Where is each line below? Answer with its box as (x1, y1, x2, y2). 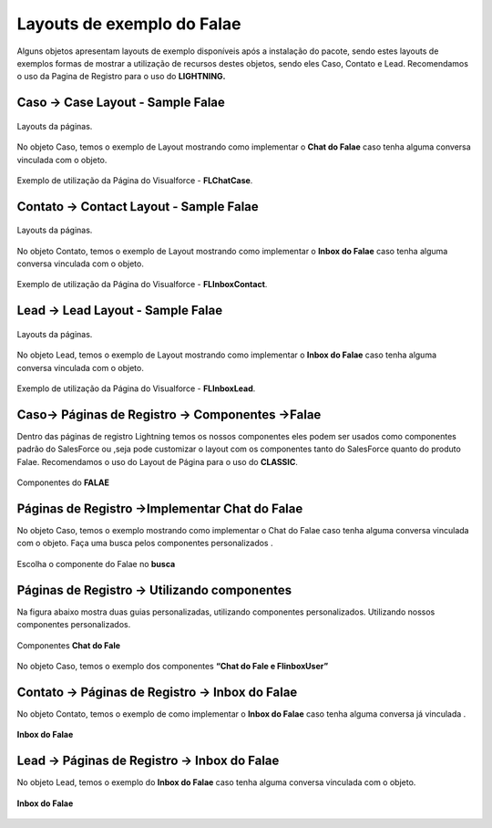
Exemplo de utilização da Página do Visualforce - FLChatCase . (16, 174, 253, 186)
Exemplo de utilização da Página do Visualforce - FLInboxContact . (16, 279, 268, 290)
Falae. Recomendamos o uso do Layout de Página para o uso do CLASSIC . (16, 456, 298, 467)
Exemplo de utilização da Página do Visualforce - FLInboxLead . (16, 383, 256, 394)
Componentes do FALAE (16, 477, 109, 488)
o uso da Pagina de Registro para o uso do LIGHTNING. (16, 71, 227, 82)
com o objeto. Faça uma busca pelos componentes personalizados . (16, 538, 273, 549)
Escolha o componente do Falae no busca (16, 558, 176, 569)
